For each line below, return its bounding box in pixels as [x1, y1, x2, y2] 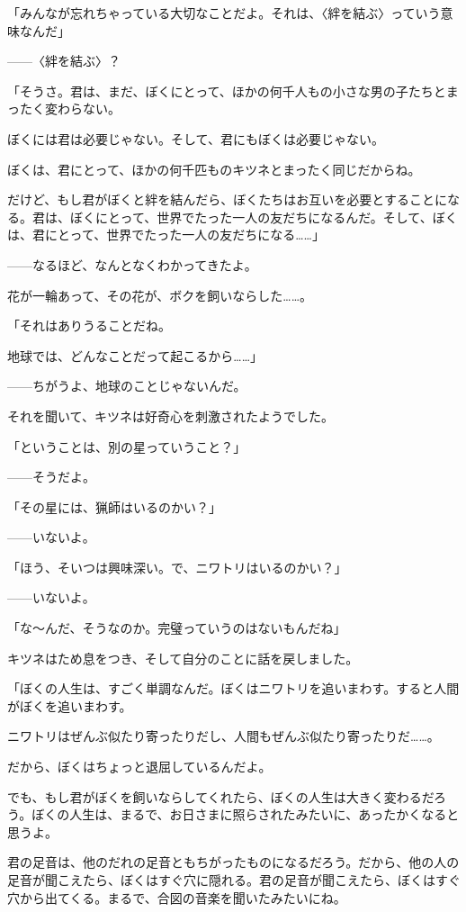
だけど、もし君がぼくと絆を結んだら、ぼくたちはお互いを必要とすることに [7, 190, 447, 209]
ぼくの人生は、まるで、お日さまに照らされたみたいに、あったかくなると [31, 805, 460, 824]
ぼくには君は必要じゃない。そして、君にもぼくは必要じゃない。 [7, 129, 384, 148]
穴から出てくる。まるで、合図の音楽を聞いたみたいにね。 [7, 888, 346, 907]
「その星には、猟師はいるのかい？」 [7, 497, 221, 516]
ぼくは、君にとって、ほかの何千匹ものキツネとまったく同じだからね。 [7, 159, 421, 178]
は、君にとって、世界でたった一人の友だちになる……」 [7, 225, 325, 244]
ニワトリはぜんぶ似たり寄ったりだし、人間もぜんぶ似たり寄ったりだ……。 [7, 727, 440, 745]
